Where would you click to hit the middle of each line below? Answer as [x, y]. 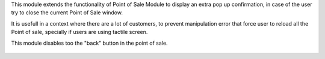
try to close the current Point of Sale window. [67, 13]
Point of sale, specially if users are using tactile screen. [79, 32]
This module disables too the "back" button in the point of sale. [89, 43]
